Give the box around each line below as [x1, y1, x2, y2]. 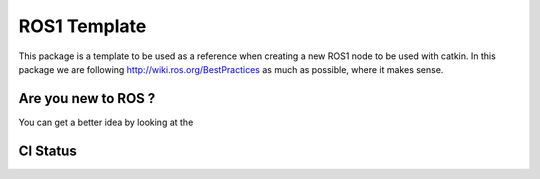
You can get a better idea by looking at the [18, 116, 194, 128]
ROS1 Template [18, 15, 147, 37]
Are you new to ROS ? [18, 90, 156, 107]
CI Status [18, 142, 77, 159]
